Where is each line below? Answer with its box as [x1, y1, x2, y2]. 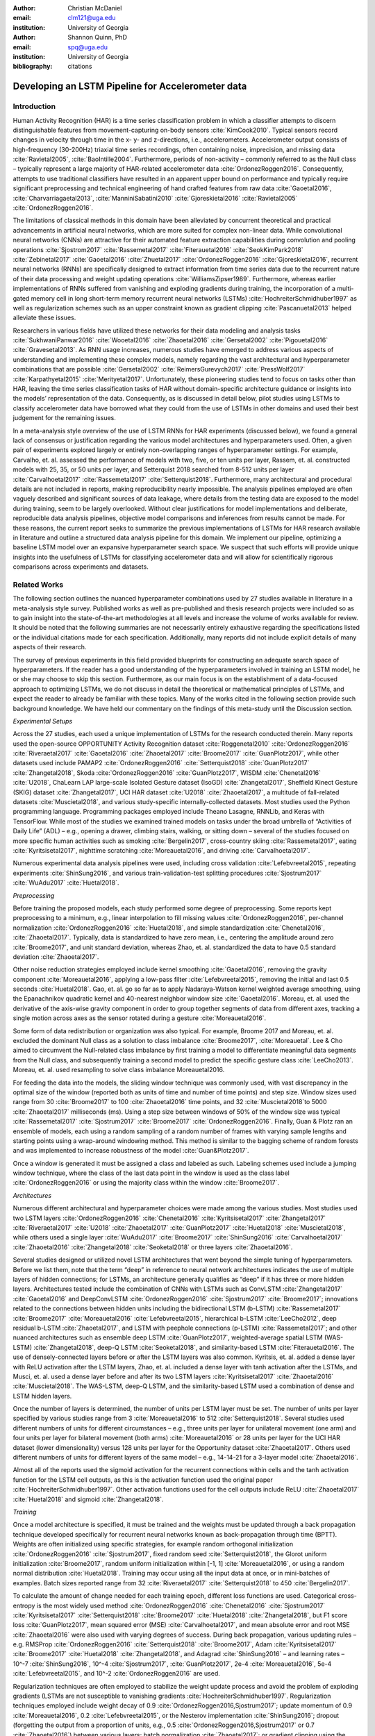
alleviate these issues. [12, 313, 76, 322]
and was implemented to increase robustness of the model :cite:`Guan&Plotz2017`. [12, 1146, 249, 1155]
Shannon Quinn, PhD [67, 33, 128, 42]
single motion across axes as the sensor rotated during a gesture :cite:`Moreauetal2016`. [12, 1014, 267, 1022]
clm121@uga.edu [67, 14, 116, 22]
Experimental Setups [12, 717, 73, 725]
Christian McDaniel [67, 4, 122, 12]
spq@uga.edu [67, 42, 108, 51]
